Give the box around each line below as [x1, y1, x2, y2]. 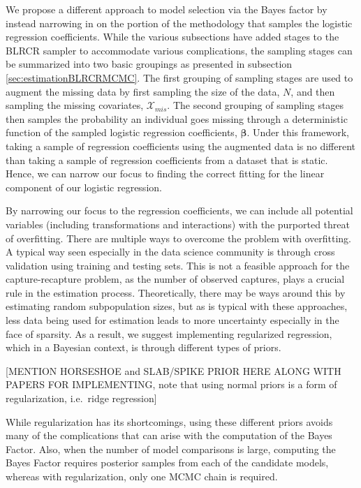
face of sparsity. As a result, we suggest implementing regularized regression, [6, 326, 332, 341]
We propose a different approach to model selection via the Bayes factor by [6, 2, 327, 16]
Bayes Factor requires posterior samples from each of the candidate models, [6, 455, 329, 470]
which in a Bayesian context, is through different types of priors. [6, 340, 281, 355]
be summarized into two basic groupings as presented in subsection [6, 57, 293, 71]
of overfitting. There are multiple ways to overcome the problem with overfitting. [6, 230, 351, 245]
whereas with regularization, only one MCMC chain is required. [6, 469, 278, 483]
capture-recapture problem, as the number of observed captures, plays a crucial [6, 272, 345, 286]
